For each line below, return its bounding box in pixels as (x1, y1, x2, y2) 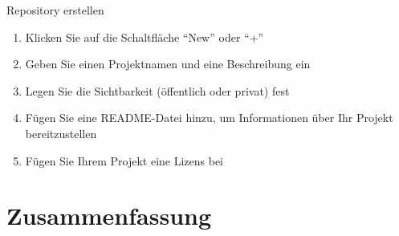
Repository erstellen (6, 2, 104, 18)
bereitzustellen (25, 124, 97, 141)
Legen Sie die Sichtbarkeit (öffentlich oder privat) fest (25, 82, 290, 99)
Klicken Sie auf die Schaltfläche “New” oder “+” (25, 28, 264, 45)
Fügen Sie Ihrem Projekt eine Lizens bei (25, 152, 224, 169)
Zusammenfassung (6, 199, 212, 232)
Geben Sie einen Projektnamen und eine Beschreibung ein (25, 55, 311, 72)
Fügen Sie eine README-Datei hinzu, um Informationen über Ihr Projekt (25, 109, 393, 126)
